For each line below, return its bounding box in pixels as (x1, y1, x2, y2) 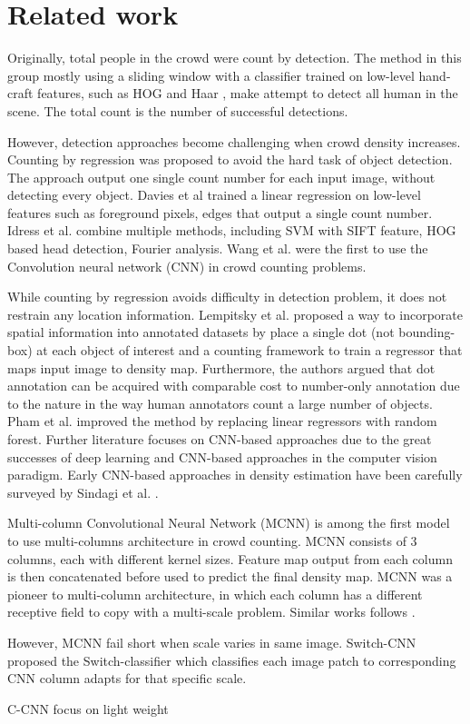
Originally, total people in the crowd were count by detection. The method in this (7, 48, 462, 67)
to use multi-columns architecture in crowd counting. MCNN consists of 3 (7, 531, 417, 550)
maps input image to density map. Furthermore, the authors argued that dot (7, 358, 436, 377)
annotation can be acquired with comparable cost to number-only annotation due (7, 376, 460, 395)
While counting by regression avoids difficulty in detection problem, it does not (7, 287, 447, 306)
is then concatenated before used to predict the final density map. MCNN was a (7, 567, 453, 586)
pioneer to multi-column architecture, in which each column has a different (7, 584, 423, 603)
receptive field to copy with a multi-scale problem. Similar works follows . (7, 602, 416, 621)
